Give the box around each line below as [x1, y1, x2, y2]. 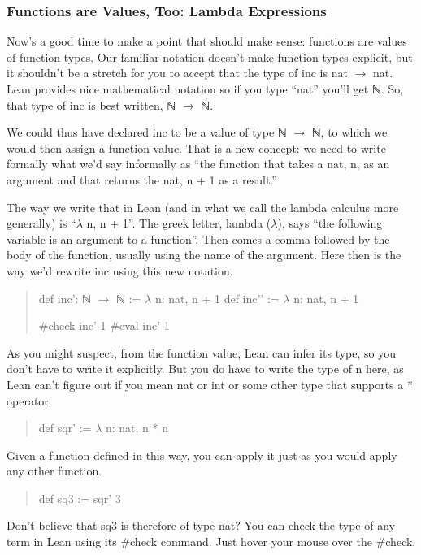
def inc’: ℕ [38, 289, 91, 306]
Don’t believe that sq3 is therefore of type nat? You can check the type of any [7, 517, 395, 534]
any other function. [7, 462, 102, 479]
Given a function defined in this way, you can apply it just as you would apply [7, 446, 397, 463]
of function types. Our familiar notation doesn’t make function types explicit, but [7, 48, 413, 65]
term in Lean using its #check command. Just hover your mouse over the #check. [7, 533, 416, 550]
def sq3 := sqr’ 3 [38, 489, 121, 506]
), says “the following [277, 215, 383, 232]
